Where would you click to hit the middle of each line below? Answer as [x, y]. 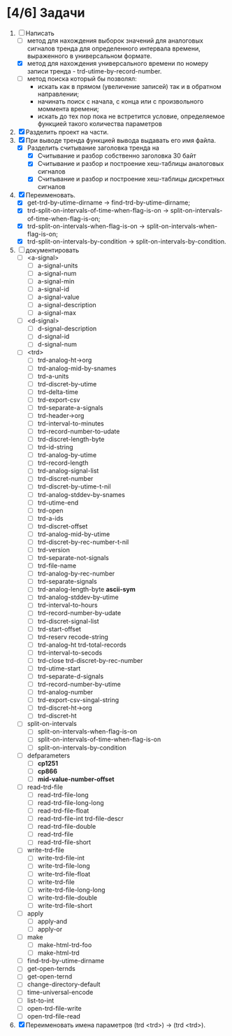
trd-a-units [53, 376]
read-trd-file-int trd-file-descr [80, 819]
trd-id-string [56, 447]
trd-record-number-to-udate [79, 431]
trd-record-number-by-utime [79, 684]
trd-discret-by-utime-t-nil [74, 486]
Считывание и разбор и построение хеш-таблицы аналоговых [131, 164]
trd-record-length [63, 463]
